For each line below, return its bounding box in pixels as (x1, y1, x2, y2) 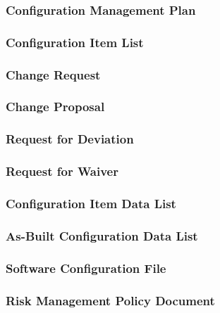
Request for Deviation (6, 130, 134, 148)
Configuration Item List (6, 33, 144, 51)
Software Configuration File (6, 259, 166, 276)
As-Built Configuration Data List (6, 226, 198, 244)
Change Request (6, 65, 101, 83)
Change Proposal (6, 98, 105, 115)
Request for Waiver (6, 162, 118, 180)
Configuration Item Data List (6, 194, 176, 212)
